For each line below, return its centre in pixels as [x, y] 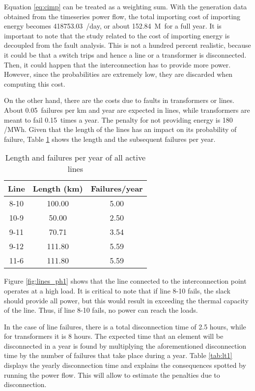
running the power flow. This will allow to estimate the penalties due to [112, 375]
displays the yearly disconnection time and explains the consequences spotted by [125, 365]
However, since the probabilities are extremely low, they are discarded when [118, 74]
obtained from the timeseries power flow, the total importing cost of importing [122, 16]
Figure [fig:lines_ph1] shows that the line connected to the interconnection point [125, 281]
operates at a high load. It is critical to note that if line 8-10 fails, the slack [117, 290]
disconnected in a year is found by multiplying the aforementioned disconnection [125, 345]
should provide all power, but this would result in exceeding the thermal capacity [126, 300]
